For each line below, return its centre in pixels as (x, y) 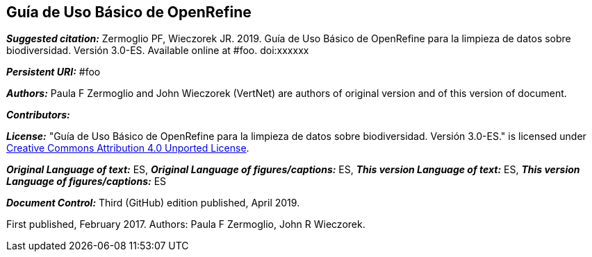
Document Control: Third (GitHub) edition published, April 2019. (153, 203)
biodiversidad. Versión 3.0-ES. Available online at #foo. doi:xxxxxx (158, 51)
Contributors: (38, 115)
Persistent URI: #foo (54, 72)
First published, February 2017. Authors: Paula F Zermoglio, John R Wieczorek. (186, 224)
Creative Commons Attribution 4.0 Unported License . (128, 148)
